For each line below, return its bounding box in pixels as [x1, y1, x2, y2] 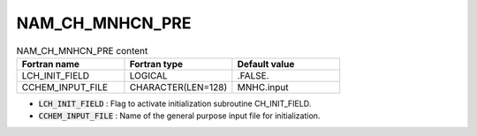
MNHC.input [237, 80, 289, 93]
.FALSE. [237, 69, 269, 81]
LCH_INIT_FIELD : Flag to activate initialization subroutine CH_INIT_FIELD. [38, 98, 312, 109]
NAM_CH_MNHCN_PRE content [16, 44, 148, 57]
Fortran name [21, 57, 79, 70]
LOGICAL [129, 69, 168, 81]
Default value [237, 57, 295, 70]
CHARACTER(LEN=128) [129, 80, 228, 93]
